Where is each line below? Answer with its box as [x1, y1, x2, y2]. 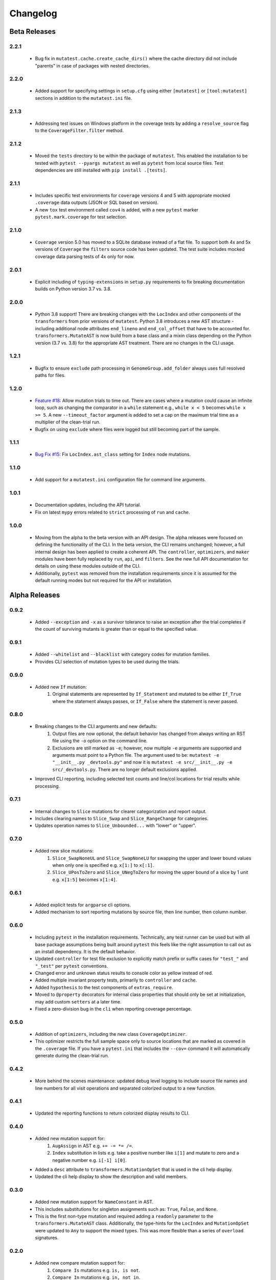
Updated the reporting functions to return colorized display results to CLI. [35, 1110, 190, 1116]
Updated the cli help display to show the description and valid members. [35, 1174, 188, 1180]
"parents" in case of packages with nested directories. [35, 62, 150, 69]
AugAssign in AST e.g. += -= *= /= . [52, 1142, 133, 1149]
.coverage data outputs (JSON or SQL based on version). [35, 200, 158, 206]
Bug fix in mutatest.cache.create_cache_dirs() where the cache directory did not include [35, 55, 237, 61]
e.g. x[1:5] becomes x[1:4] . [52, 876, 118, 883]
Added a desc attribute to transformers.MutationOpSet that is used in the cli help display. [35, 1166, 233, 1172]
